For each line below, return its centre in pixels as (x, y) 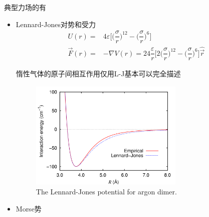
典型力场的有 (25, 7)
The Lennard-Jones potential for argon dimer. (106, 192)
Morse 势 (29, 208)
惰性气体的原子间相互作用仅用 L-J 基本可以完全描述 (98, 74)
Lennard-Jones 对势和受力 (56, 24)
